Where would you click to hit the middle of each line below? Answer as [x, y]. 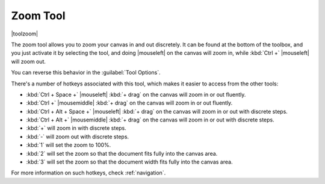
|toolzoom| [25, 34]
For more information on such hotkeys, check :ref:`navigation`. [88, 173]
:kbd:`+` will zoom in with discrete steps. [76, 128]
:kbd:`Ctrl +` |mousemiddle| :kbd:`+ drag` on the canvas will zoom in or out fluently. [129, 103]
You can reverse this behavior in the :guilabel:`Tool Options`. [86, 73]
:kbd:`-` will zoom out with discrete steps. [78, 136]
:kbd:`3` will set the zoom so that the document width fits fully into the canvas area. [129, 162]
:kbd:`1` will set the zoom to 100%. [69, 145]
